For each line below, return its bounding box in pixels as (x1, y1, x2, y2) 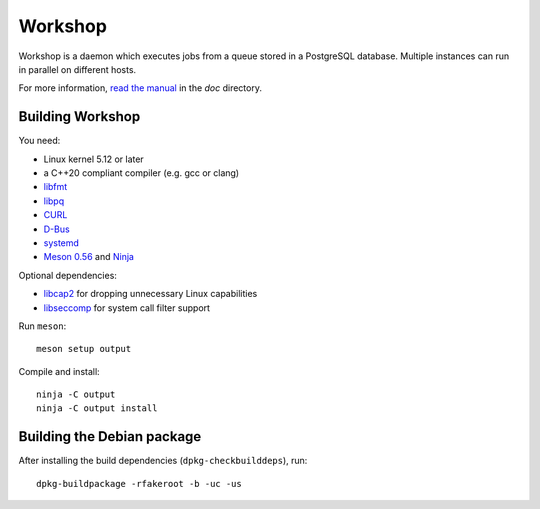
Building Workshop (18, 108, 141, 125)
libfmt (43, 181, 68, 193)
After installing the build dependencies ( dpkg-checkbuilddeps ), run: (18, 455, 308, 467)
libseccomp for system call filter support (43, 301, 210, 314)
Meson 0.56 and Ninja (43, 251, 135, 263)
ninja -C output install (36, 403, 158, 414)
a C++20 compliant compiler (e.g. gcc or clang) (43, 167, 240, 179)
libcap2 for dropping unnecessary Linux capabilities (43, 288, 258, 300)
